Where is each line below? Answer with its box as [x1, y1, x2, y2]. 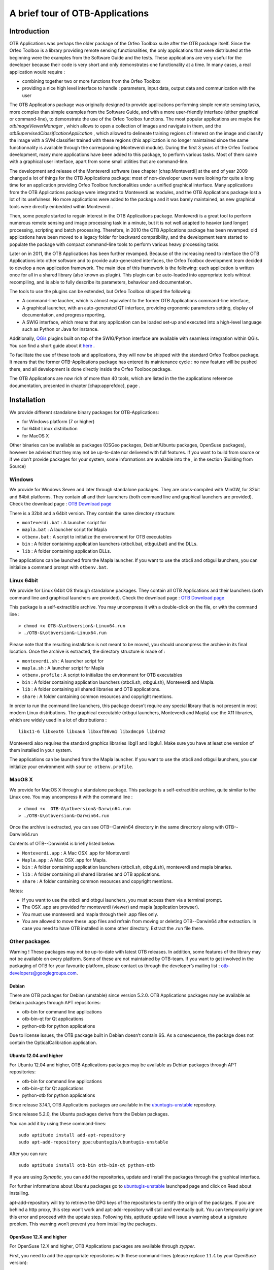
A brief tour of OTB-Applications [9, 8, 149, 19]
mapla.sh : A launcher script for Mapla [22, 664, 105, 671]
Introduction [9, 27, 50, 36]
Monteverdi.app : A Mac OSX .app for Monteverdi [22, 850, 130, 856]
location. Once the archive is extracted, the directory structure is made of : [9, 648, 165, 655]
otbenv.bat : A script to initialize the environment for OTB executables [22, 533, 172, 539]
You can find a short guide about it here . [9, 342, 95, 348]
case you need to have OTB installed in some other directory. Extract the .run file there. [22, 925, 204, 932]
